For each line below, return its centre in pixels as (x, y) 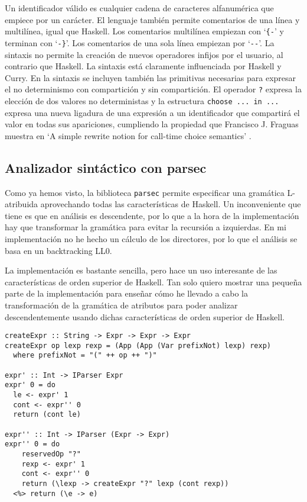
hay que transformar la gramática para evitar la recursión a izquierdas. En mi (146, 227)
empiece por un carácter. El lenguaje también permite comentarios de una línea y (152, 19)
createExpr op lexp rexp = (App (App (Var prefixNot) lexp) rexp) (138, 345)
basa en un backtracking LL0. (58, 250)
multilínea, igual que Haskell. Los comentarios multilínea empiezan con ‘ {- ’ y (144, 31)
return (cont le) (47, 415)
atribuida (22, 204)
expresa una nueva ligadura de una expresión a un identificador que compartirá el (152, 112)
